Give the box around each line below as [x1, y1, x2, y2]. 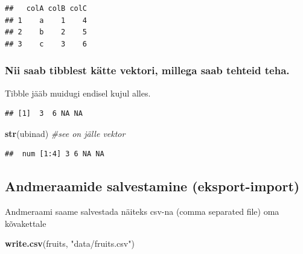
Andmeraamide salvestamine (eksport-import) [5, 177, 300, 195]
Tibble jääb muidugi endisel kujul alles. [5, 86, 151, 99]
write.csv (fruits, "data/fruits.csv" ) [5, 237, 135, 250]
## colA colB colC [5, 4, 88, 13]
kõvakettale [5, 217, 46, 229]
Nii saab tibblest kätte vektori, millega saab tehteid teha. [5, 63, 290, 78]
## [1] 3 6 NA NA [5, 109, 83, 118]
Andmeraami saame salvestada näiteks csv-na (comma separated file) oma [5, 205, 279, 218]
